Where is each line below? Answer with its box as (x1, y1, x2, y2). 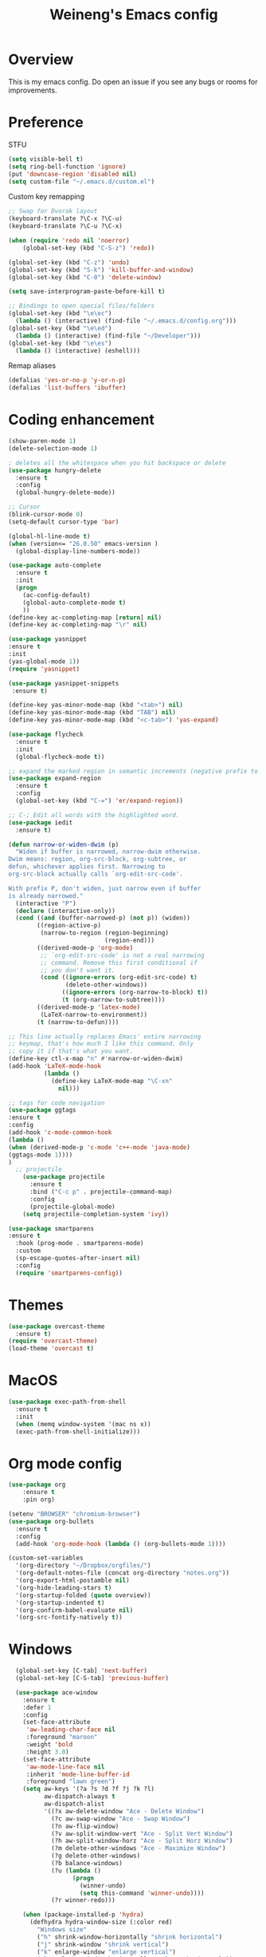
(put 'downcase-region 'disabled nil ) (8, 170, 137, 178)
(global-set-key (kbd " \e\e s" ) (8, 339, 112, 347)
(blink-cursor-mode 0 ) (8, 511, 84, 519)
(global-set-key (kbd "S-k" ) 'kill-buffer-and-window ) (8, 266, 194, 274)
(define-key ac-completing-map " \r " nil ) (8, 621, 148, 629)
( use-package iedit (8, 818, 73, 827)
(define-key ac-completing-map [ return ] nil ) (8, 613, 162, 622)
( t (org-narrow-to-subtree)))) (61, 996, 166, 1004)
